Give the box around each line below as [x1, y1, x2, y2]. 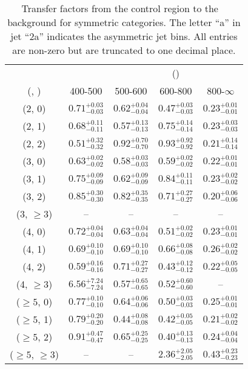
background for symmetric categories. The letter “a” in [7, 15, 241, 29]
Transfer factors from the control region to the [21, 1, 218, 15]
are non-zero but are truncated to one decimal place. [12, 43, 236, 57]
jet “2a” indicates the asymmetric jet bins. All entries [10, 29, 238, 43]
